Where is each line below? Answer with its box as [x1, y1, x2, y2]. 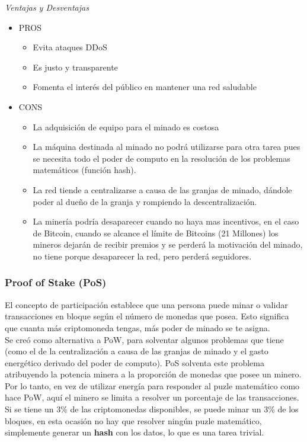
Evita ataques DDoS [33, 41, 107, 53]
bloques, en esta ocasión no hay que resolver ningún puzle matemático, [5, 414, 262, 427]
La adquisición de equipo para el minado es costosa [33, 120, 219, 133]
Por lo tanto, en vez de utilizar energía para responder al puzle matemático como [5, 379, 300, 392]
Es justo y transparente [33, 60, 118, 73]
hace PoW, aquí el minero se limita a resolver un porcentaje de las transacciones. [5, 391, 299, 403]
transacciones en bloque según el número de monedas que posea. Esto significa [5, 310, 289, 322]
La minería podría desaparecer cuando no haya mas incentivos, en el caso [33, 215, 299, 228]
